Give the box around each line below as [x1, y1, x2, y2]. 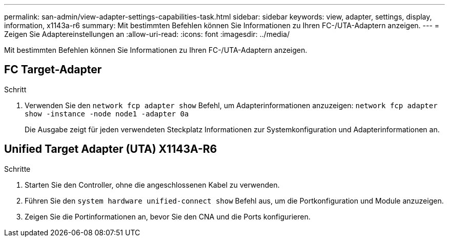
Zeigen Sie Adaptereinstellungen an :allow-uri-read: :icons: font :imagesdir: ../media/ [4, 30, 290, 38]
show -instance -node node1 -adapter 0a [25, 109, 189, 118]
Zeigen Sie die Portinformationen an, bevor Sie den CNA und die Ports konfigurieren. [25, 212, 311, 221]
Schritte [4, 164, 31, 173]
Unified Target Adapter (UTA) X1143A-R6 [4, 143, 217, 156]
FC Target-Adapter [4, 63, 102, 76]
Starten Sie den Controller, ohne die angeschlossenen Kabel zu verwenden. [25, 180, 280, 189]
